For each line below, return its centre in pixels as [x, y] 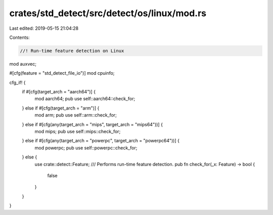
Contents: [19, 37]
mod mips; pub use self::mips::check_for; [78, 132]
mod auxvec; [23, 64]
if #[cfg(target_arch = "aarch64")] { [59, 92]
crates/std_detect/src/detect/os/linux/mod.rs [108, 13]
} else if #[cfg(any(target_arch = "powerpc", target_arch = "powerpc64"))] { [101, 141]
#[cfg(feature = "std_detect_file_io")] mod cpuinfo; [62, 73]
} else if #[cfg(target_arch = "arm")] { [61, 108]
